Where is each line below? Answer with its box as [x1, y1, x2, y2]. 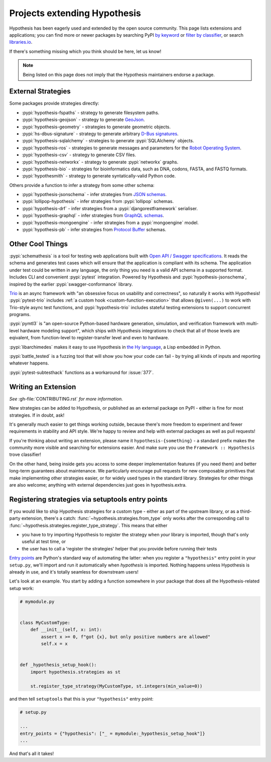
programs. [9, 312, 31, 318]
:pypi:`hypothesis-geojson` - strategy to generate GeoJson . [22, 117, 145, 123]
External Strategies [9, 87, 71, 96]
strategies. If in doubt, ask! [9, 412, 65, 418]
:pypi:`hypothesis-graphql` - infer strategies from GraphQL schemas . [22, 213, 164, 219]
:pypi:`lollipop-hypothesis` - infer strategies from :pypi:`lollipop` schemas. [22, 199, 174, 205]
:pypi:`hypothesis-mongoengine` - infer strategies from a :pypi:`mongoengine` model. [22, 219, 199, 226]
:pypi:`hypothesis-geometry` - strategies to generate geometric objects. [22, 124, 171, 130]
